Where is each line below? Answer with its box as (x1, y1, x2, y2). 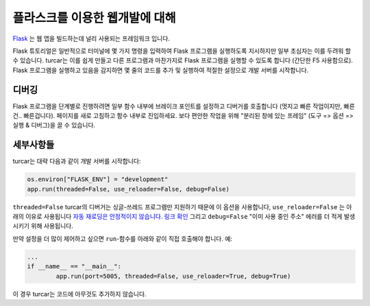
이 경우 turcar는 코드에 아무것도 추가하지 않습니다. (12, 290, 147, 298)
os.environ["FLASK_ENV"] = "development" (27, 176, 169, 183)
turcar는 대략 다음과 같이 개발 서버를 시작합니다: (12, 157, 141, 165)
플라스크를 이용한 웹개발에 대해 (12, 10, 176, 25)
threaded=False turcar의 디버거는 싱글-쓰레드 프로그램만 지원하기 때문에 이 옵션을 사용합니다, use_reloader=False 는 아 (12, 202, 352, 211)
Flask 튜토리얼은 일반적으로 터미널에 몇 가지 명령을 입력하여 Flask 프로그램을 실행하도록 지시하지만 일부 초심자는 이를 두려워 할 (12, 47, 351, 55)
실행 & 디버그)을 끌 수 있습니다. (12, 121, 96, 130)
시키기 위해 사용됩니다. (12, 222, 73, 230)
